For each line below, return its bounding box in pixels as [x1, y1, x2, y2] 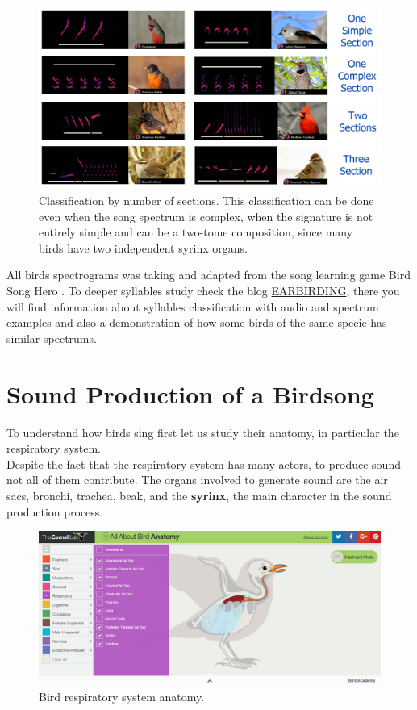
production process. [6, 503, 103, 520]
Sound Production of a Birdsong [6, 377, 374, 410]
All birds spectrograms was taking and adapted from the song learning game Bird [6, 266, 411, 283]
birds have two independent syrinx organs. [39, 239, 248, 256]
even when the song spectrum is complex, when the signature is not [39, 207, 373, 224]
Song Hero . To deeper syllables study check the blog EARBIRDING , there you [6, 282, 400, 299]
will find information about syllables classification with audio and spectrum [6, 298, 379, 315]
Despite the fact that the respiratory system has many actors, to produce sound [6, 455, 401, 472]
